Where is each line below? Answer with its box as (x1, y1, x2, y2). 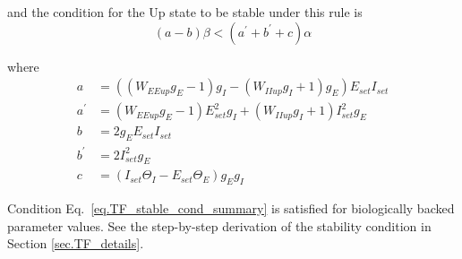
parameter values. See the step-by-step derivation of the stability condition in (7, 216, 432, 235)
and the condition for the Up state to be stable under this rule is (7, 3, 363, 21)
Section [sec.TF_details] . (7, 234, 144, 253)
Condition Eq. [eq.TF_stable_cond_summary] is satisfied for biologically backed (7, 199, 455, 218)
